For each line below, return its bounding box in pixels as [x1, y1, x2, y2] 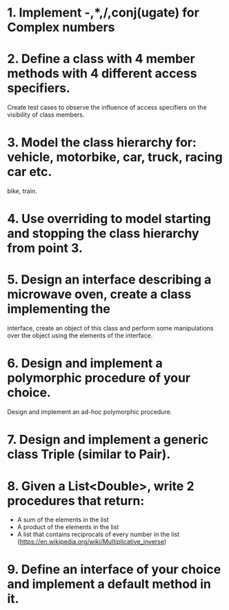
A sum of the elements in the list [17, 515, 109, 524]
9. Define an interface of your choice [7, 562, 221, 578]
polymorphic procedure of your [7, 371, 191, 386]
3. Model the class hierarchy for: [7, 135, 197, 150]
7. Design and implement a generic [7, 432, 209, 448]
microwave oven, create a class [7, 286, 192, 302]
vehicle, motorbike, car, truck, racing [7, 150, 223, 165]
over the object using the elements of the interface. [7, 331, 153, 340]
